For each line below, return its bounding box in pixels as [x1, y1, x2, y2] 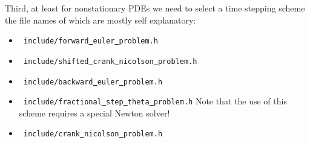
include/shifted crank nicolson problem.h [23, 57, 197, 66]
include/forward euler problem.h [23, 37, 158, 46]
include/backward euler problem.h [23, 77, 163, 86]
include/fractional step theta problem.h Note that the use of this [23, 95, 287, 107]
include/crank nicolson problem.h [23, 130, 163, 139]
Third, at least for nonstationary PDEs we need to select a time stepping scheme [5, 2, 305, 14]
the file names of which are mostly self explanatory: [5, 13, 196, 26]
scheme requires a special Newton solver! [19, 106, 170, 119]
